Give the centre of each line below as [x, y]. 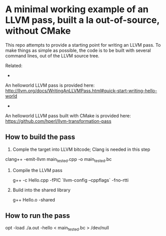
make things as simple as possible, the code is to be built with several [78, 50]
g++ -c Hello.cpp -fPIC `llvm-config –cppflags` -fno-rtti [71, 180]
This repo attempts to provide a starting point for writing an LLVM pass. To [83, 45]
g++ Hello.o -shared [34, 199]
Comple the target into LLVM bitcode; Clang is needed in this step [81, 149]
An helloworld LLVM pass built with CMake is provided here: [68, 116]
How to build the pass [40, 137]
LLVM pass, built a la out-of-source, [82, 20]
